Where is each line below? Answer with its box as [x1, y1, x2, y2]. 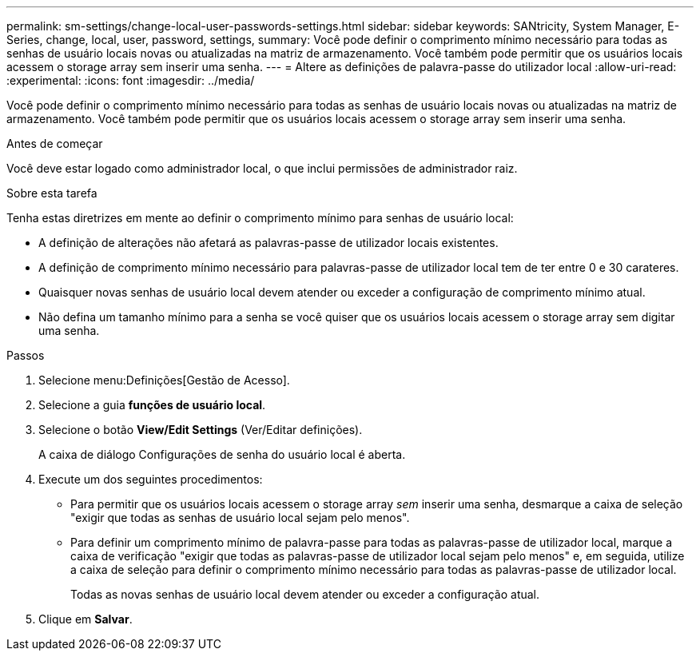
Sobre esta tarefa [6, 186, 97, 200]
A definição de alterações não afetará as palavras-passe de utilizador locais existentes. [38, 236, 499, 249]
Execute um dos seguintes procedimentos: [38, 472, 263, 486]
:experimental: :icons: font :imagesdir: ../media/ [6, 74, 255, 87]
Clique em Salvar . [38, 612, 133, 626]
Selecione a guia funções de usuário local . [38, 398, 266, 412]
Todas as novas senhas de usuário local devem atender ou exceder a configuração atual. [70, 587, 540, 601]
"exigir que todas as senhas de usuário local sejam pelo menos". [70, 511, 410, 524]
